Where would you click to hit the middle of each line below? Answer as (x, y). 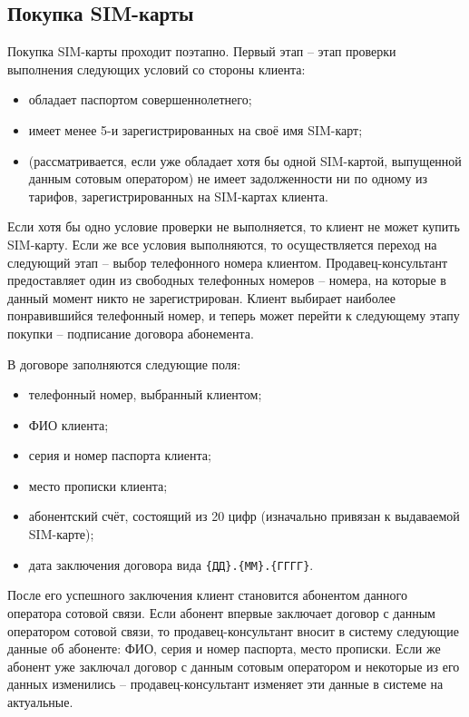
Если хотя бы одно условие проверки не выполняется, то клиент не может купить (234, 226)
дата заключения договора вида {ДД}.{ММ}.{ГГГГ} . (171, 564)
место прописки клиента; (98, 485)
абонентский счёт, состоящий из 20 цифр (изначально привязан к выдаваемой (244, 516)
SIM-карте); (61, 534)
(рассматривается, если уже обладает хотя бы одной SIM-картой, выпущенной (245, 160)
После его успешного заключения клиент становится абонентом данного (207, 595)
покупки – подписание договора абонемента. (131, 333)
